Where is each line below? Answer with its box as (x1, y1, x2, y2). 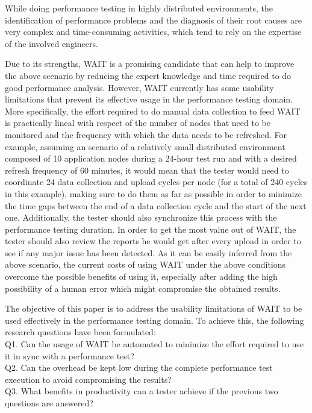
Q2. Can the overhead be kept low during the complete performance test (5, 361, 273, 374)
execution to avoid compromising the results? (5, 373, 172, 385)
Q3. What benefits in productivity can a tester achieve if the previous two (5, 385, 278, 397)
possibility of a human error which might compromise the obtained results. (5, 282, 281, 294)
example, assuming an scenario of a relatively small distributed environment (5, 140, 285, 153)
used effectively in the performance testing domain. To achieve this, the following (5, 314, 304, 326)
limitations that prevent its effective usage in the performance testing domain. (5, 93, 293, 106)
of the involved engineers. (5, 37, 98, 49)
